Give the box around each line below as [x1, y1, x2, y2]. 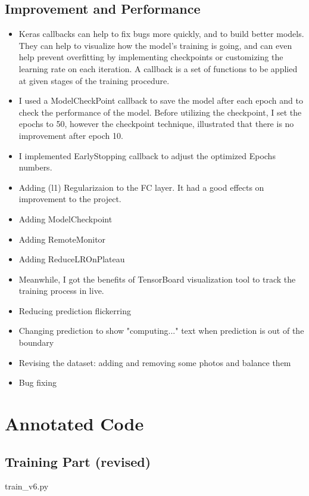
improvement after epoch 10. [18, 129, 123, 141]
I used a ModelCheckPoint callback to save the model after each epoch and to [18, 94, 303, 107]
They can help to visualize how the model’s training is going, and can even [18, 39, 292, 51]
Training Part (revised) [5, 452, 151, 470]
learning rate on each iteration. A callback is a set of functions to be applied [18, 62, 298, 75]
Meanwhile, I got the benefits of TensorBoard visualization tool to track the [18, 272, 296, 285]
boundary [18, 336, 54, 349]
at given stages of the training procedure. [18, 74, 170, 86]
